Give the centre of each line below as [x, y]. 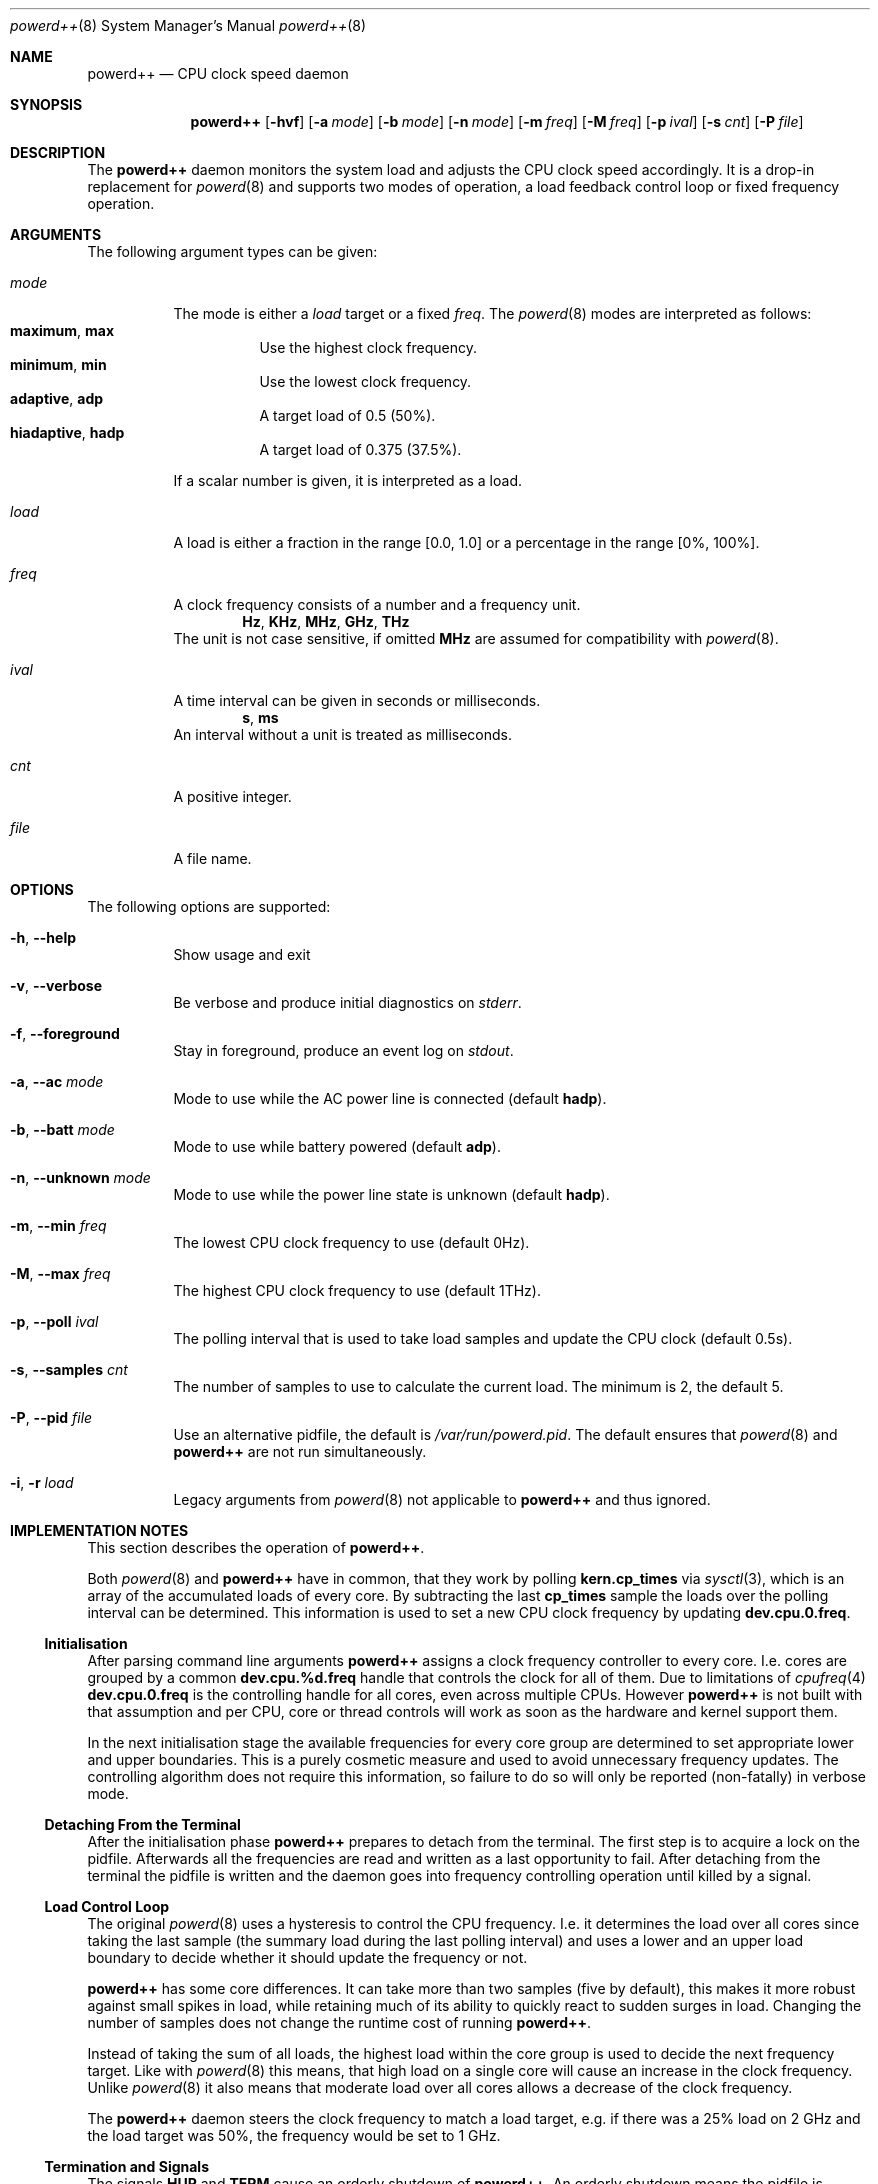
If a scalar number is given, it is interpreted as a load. [348, 480]
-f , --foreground [65, 1033]
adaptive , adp [57, 398]
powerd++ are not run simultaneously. [300, 1451]
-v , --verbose [56, 985]
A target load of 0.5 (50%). [347, 415]
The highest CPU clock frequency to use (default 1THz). [357, 1290]
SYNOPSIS [46, 104]
